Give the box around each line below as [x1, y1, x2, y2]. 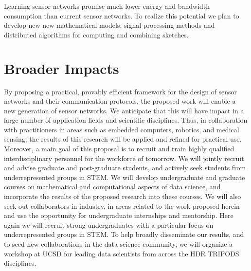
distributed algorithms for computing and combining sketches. [4, 29, 189, 39]
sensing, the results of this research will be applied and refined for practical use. [4, 134, 242, 144]
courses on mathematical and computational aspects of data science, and [4, 181, 221, 192]
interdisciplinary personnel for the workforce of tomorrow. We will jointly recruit [4, 153, 244, 163]
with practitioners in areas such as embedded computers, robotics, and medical [4, 124, 239, 134]
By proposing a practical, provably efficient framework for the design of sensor [4, 86, 237, 96]
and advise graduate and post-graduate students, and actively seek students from [4, 163, 246, 173]
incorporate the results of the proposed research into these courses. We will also [4, 191, 241, 201]
